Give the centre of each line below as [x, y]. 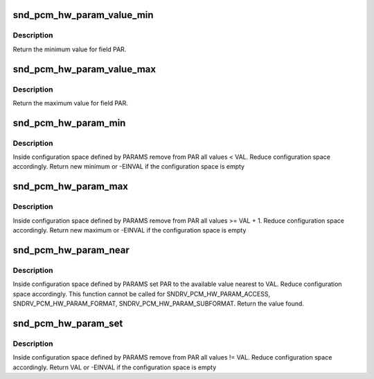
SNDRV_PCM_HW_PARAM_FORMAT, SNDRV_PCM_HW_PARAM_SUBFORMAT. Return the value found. [159, 303]
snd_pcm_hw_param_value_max [84, 69]
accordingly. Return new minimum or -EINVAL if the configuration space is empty [129, 167]
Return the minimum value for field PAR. [70, 49]
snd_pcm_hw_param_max [70, 186]
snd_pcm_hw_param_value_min [83, 15]
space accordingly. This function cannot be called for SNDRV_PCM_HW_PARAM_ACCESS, [141, 294]
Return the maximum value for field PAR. [70, 103]
